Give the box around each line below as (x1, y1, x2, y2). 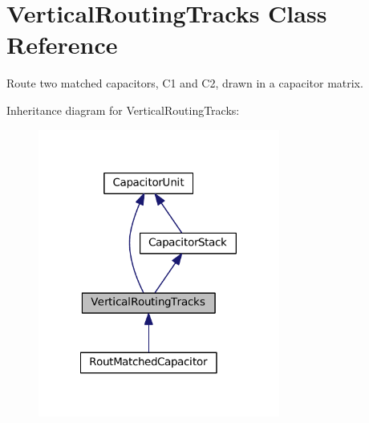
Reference (6, 28, 118, 61)
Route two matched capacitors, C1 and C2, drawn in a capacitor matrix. (6, 75, 363, 92)
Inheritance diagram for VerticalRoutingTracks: (6, 101, 240, 118)
